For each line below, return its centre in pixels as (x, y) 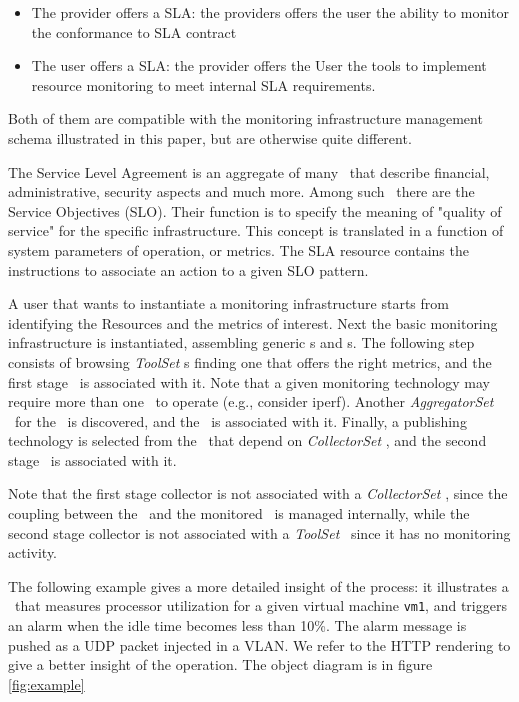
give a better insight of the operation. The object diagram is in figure (220, 664)
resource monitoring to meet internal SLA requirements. (203, 84)
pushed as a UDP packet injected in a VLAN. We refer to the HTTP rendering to (259, 644)
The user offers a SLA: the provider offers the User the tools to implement (259, 65)
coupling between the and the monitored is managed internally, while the (239, 513)
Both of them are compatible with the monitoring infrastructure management (245, 118)
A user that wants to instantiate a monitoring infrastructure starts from (228, 303)
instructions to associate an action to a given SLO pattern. (188, 269)
